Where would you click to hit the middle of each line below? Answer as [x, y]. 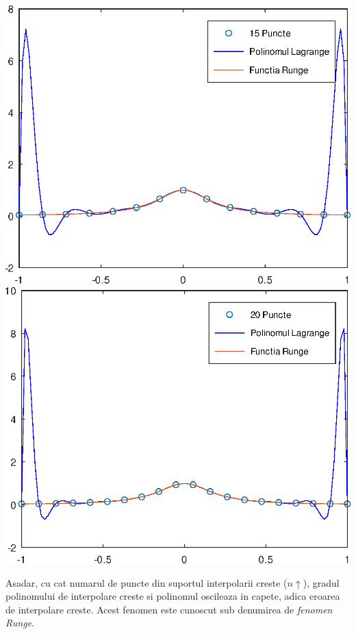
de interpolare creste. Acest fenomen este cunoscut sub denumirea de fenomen [169, 609]
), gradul [321, 582]
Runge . [20, 623]
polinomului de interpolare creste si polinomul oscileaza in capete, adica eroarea [173, 596]
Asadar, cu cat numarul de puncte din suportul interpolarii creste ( [147, 582]
